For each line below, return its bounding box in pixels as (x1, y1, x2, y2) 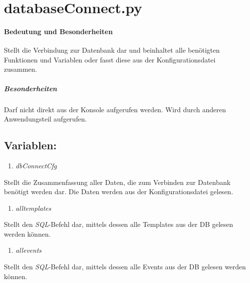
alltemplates (15, 202, 51, 213)
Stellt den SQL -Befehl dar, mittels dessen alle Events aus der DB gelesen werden (4, 262, 246, 272)
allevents (15, 245, 42, 255)
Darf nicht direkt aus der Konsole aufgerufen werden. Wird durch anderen (4, 104, 226, 114)
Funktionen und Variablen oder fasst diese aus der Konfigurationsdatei (4, 54, 216, 64)
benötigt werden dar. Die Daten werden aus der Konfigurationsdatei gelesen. (4, 186, 233, 197)
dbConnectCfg (15, 160, 57, 170)
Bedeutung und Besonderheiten (4, 26, 113, 36)
